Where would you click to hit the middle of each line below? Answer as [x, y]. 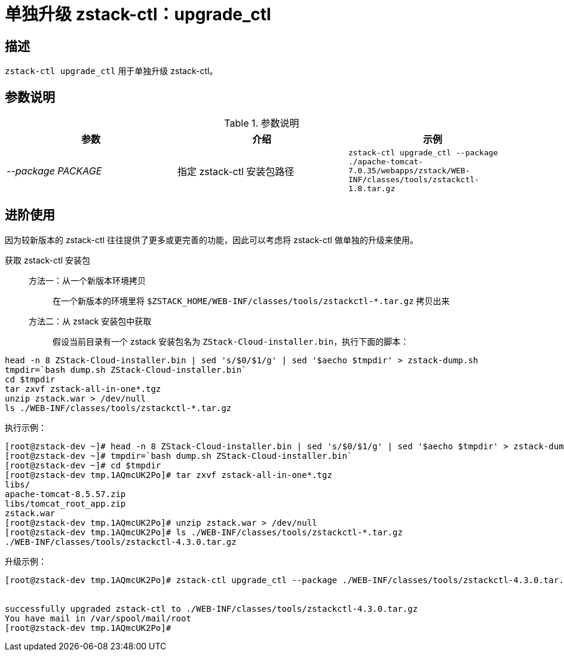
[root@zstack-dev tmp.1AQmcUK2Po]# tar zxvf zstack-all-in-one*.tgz [168, 475]
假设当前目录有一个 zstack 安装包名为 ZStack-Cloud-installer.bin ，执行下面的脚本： [231, 341]
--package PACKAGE [54, 171]
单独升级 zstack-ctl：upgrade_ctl [138, 14]
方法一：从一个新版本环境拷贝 [87, 280]
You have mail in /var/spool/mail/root [98, 618]
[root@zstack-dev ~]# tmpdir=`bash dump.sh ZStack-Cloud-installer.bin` [179, 456]
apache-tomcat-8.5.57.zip [65, 494]
